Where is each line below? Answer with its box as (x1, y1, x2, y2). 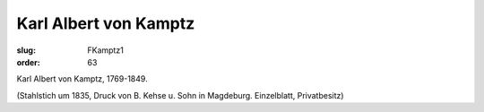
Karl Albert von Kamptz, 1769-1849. (16, 73, 148, 84)
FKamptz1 (87, 45, 125, 56)
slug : (16, 45, 36, 56)
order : (16, 56, 40, 67)
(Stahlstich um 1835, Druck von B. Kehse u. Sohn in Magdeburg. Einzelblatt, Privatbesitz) (16, 90, 344, 100)
